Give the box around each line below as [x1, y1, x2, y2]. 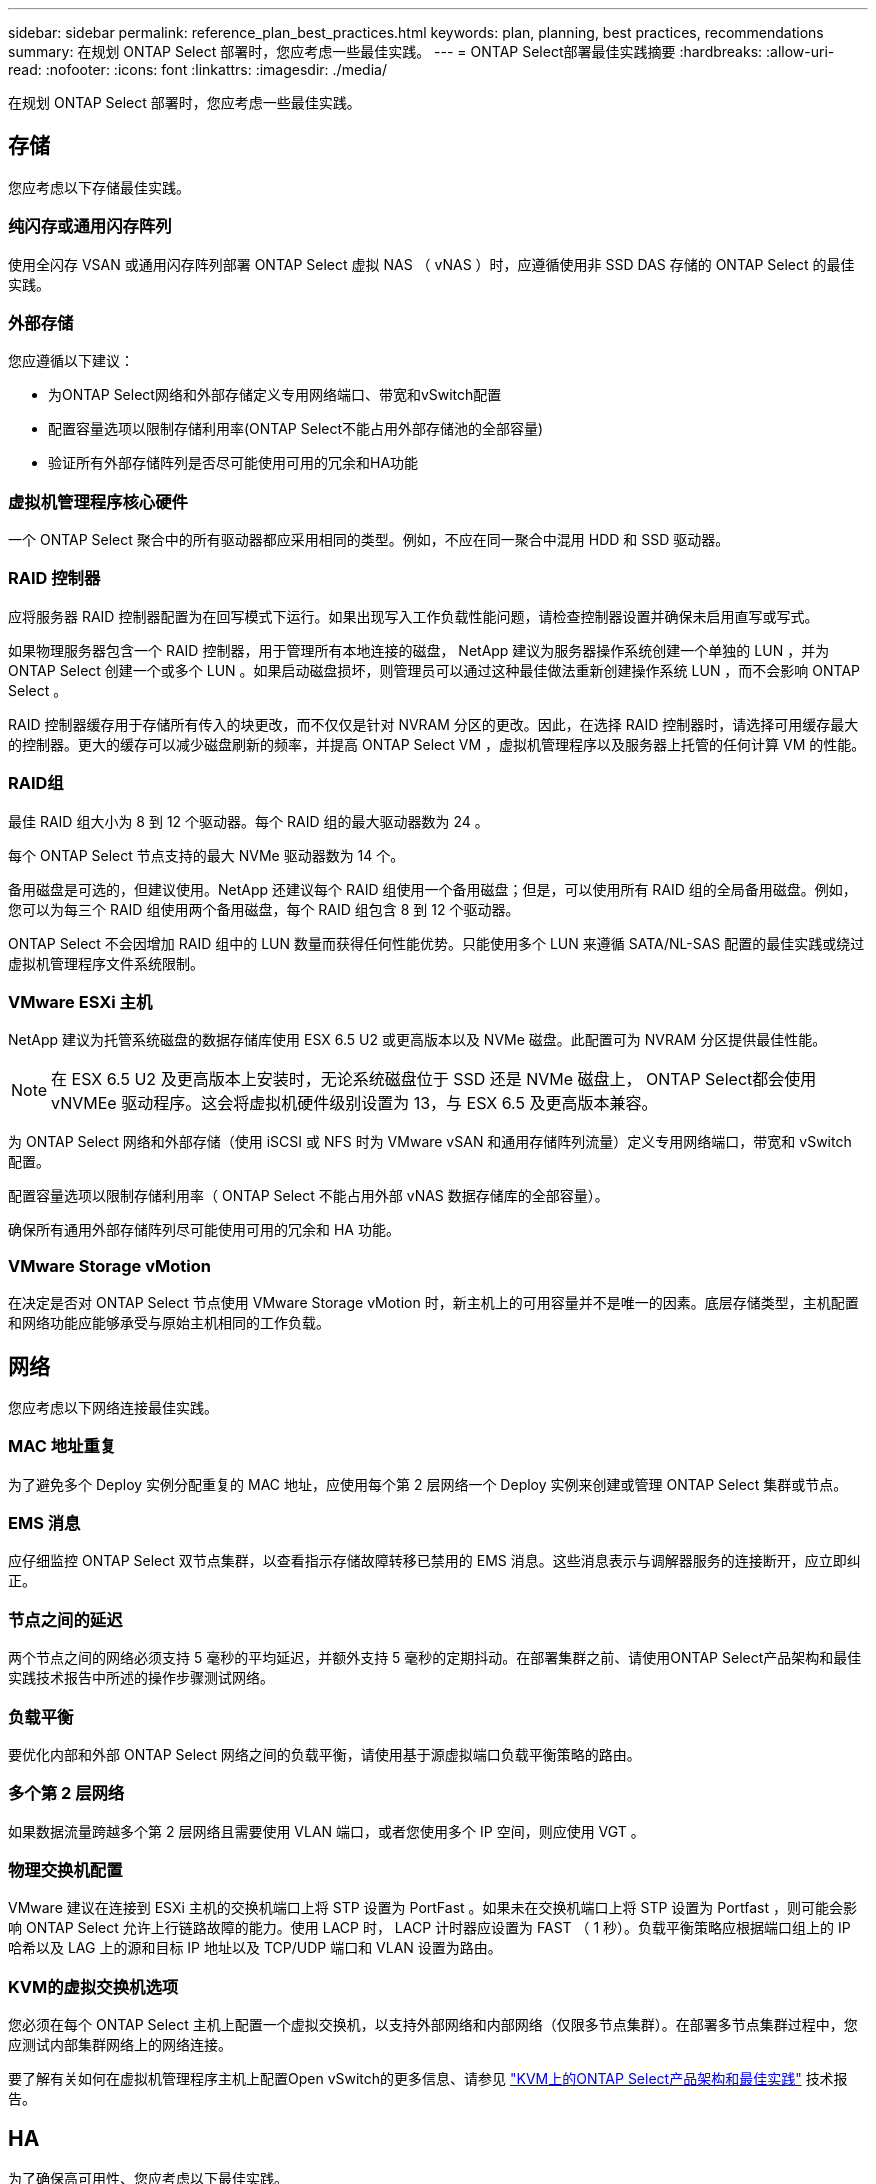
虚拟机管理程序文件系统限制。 [8, 954, 204, 972]
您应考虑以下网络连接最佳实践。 [8, 1398, 218, 1416]
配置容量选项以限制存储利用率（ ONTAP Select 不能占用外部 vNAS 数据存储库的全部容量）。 [8, 1187, 609, 1205]
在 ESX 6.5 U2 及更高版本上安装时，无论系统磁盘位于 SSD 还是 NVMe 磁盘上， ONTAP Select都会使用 [51, 1069, 817, 1090]
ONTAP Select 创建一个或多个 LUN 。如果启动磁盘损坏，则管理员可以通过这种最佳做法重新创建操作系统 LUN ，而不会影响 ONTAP [8, 661, 861, 679]
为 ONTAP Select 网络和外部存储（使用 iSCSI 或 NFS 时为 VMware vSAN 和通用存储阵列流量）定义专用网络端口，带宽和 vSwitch [8, 1133, 852, 1151]
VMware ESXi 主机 [8, 991, 153, 1012]
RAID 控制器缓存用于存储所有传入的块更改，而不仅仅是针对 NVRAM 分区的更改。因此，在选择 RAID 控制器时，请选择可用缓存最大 [8, 715, 859, 733]
